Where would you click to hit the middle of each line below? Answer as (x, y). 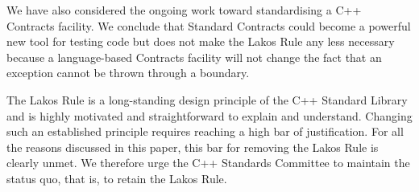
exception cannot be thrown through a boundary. (128, 73)
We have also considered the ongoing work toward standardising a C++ (184, 10)
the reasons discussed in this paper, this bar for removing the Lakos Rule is (193, 147)
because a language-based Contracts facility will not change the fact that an (194, 57)
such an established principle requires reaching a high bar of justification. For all (205, 131)
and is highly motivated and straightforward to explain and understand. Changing (209, 115)
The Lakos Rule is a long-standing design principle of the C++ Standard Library (207, 99)
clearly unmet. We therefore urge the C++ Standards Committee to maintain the (208, 163)
